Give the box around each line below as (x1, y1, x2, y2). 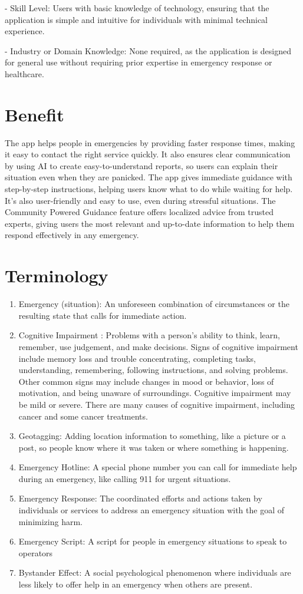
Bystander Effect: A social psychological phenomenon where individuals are (18, 566, 291, 579)
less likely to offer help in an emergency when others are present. (18, 578, 253, 590)
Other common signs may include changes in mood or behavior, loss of (18, 375, 274, 387)
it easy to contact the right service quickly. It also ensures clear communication (5, 148, 291, 160)
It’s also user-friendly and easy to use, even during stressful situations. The (5, 194, 276, 206)
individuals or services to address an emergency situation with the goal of (18, 504, 284, 516)
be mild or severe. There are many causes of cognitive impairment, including (18, 398, 295, 410)
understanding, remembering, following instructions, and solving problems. (18, 364, 288, 376)
